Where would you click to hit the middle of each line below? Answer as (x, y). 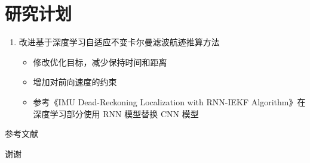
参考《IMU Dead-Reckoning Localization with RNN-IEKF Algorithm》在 (169, 101)
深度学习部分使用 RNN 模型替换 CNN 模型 (116, 113)
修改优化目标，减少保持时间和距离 (100, 62)
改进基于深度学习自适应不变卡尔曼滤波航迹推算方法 (119, 42)
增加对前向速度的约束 (75, 82)
